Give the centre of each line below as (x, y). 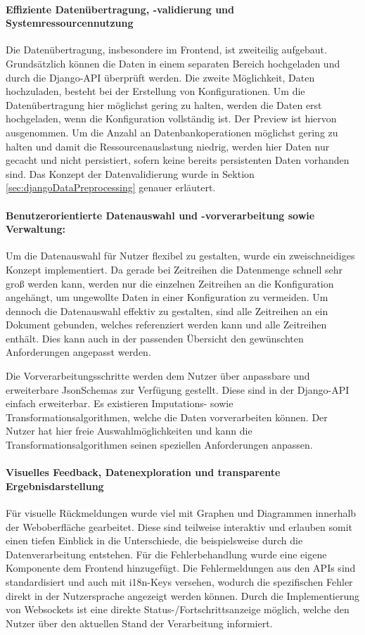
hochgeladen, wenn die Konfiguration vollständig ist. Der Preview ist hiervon (171, 118)
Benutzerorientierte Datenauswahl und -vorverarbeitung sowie (160, 215)
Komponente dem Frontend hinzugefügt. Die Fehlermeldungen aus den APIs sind (181, 568)
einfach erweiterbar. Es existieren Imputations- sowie (120, 403)
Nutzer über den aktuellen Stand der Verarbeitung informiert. (139, 623)
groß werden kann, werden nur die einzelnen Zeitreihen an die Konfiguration (170, 283)
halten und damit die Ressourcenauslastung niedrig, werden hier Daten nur (168, 146)
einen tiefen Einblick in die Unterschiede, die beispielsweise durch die (154, 540)
